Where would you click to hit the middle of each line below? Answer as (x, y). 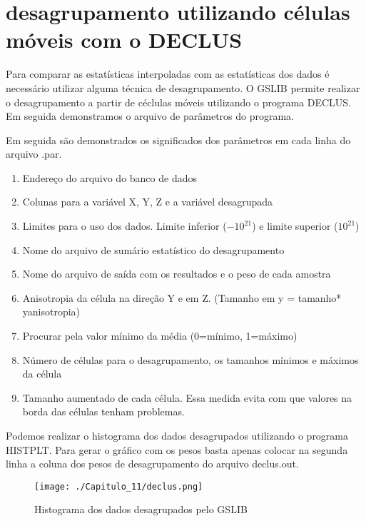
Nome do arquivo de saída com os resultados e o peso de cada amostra (177, 274)
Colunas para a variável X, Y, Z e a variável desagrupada (148, 202)
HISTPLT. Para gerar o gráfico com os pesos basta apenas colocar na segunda (177, 449)
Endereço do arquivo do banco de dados (110, 177)
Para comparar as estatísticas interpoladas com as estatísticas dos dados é (168, 74)
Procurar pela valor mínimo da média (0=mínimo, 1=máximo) (160, 336)
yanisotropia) (51, 312)
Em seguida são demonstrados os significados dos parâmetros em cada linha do (178, 140)
